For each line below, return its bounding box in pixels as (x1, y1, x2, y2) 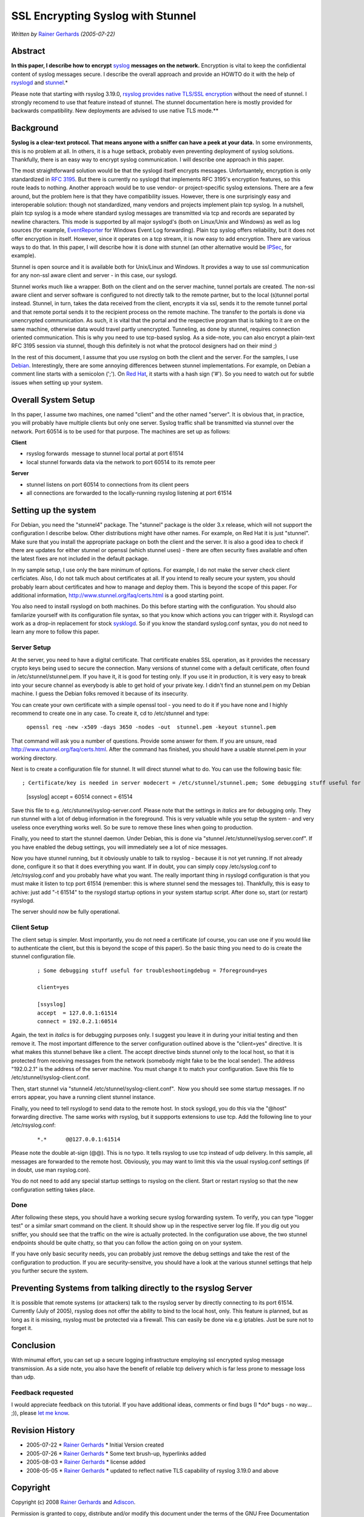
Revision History (11, 1425, 75, 1436)
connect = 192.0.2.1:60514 (37, 1018, 118, 1025)
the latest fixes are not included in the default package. (11, 555, 149, 563)
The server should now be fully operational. (11, 908, 121, 916)
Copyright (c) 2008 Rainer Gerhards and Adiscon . (11, 1499, 136, 1506)
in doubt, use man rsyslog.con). (11, 1166, 91, 1174)
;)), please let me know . (11, 1410, 70, 1417)
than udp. (11, 1373, 36, 1380)
